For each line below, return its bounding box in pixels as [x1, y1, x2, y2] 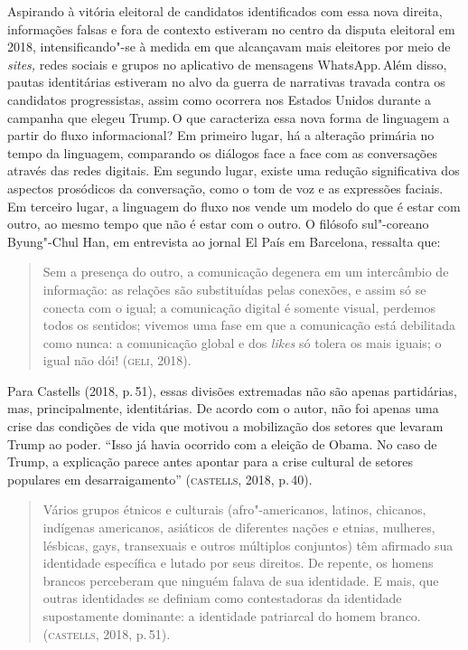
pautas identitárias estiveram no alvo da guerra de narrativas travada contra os [7, 72, 445, 91]
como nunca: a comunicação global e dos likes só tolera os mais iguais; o [42, 333, 442, 352]
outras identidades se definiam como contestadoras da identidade [42, 589, 402, 608]
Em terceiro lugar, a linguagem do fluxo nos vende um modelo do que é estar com [7, 196, 461, 215]
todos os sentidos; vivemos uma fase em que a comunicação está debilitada [42, 316, 456, 334]
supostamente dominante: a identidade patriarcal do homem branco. [42, 607, 421, 625]
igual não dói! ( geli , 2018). [42, 351, 192, 370]
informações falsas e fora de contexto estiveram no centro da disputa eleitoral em [7, 19, 455, 38]
